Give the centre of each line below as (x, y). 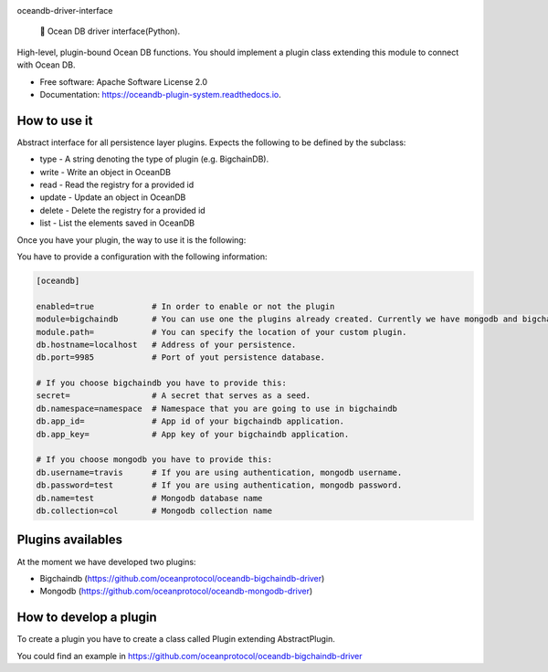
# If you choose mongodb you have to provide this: (154, 460)
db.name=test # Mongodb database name (149, 498)
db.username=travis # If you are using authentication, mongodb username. (219, 472)
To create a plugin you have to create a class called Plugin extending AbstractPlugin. (176, 639)
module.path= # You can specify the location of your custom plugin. (221, 332)
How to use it (55, 120)
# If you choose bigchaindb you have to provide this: (161, 383)
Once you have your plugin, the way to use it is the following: (132, 240)
